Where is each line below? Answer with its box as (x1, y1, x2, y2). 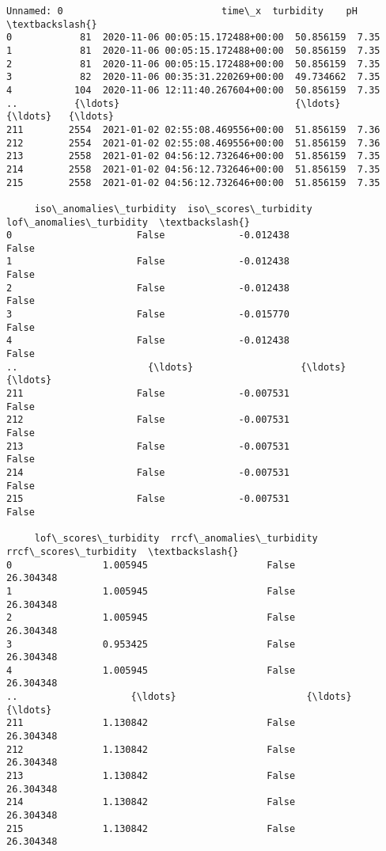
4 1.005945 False (6, 664, 296, 676)
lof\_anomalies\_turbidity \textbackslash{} (6, 216, 250, 228)
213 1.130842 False (6, 770, 296, 782)
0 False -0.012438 (6, 230, 289, 241)
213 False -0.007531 (6, 440, 289, 452)
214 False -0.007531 (6, 466, 289, 478)
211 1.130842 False (6, 717, 296, 729)
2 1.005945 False (6, 612, 296, 624)
